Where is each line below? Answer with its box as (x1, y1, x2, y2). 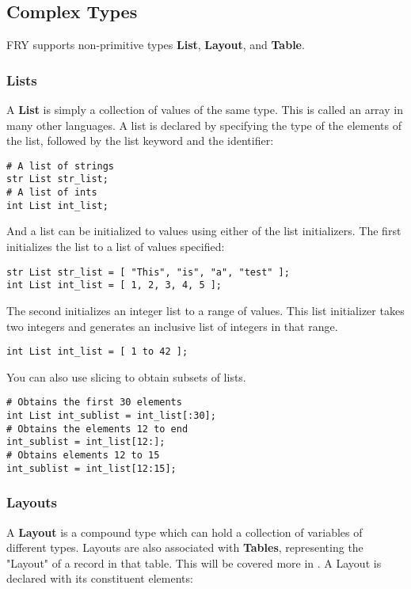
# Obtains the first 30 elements (6, 397, 182, 408)
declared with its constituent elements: (6, 570, 193, 587)
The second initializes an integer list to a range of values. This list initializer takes (6, 302, 405, 318)
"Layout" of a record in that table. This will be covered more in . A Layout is (6, 554, 382, 571)
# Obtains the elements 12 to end (6, 423, 188, 435)
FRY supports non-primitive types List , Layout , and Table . (6, 36, 305, 53)
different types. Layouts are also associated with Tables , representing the (6, 539, 363, 556)
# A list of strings (6, 160, 115, 172)
